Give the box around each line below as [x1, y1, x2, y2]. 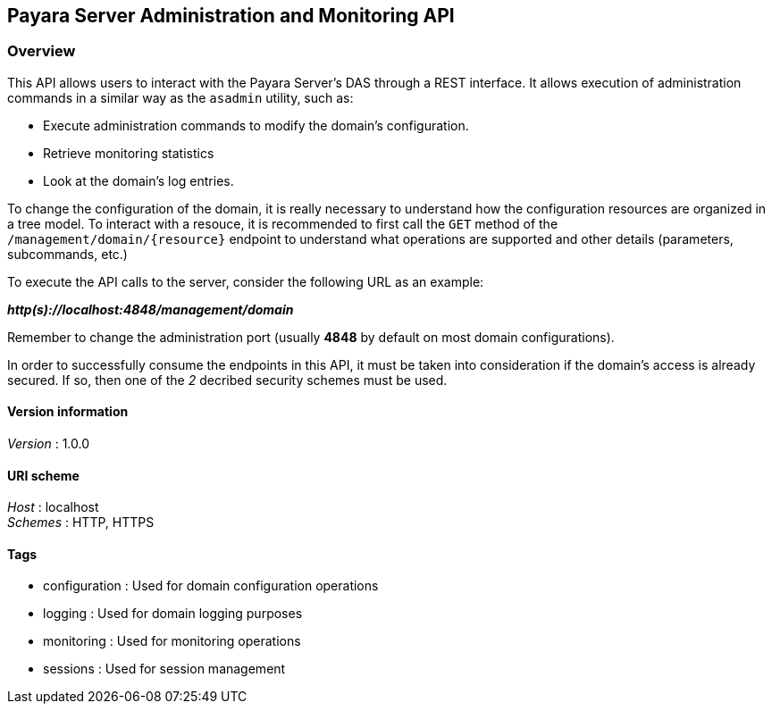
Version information [7, 404, 129, 420]
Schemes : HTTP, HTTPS [7, 514, 155, 531]
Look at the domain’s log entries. [43, 172, 234, 188]
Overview [7, 42, 76, 61]
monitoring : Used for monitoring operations [43, 633, 301, 649]
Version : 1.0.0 [7, 436, 90, 452]
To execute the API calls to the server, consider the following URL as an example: [7, 273, 484, 289]
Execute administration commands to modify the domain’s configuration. [43, 117, 469, 133]
